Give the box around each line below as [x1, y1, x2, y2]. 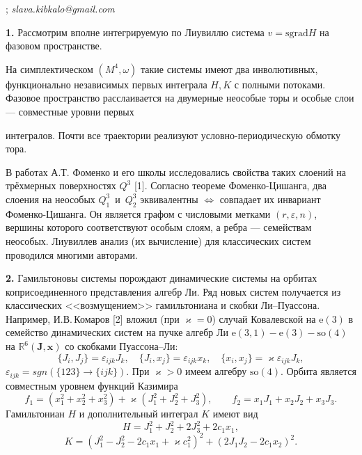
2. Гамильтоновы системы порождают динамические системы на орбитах [6, 271, 317, 285]
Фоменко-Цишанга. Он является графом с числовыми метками [6, 206, 271, 221]
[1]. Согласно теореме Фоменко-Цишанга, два [134, 178, 326, 193]
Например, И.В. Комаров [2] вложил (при [6, 311, 180, 326]
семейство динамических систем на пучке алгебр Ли [6, 325, 228, 340]
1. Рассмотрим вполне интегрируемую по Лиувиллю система [6, 24, 265, 39]
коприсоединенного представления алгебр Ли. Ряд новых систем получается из [6, 284, 341, 298]
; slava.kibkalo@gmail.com [6, 1, 115, 15]
